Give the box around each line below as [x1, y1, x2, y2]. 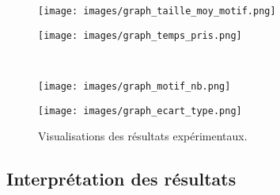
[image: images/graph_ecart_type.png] [38, 105, 242, 117]
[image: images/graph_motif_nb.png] [38, 80, 231, 92]
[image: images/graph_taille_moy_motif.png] [38, 6, 276, 17]
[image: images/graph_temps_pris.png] [38, 29, 242, 41]
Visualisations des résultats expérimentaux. [38, 128, 248, 144]
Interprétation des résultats [6, 166, 236, 191]
